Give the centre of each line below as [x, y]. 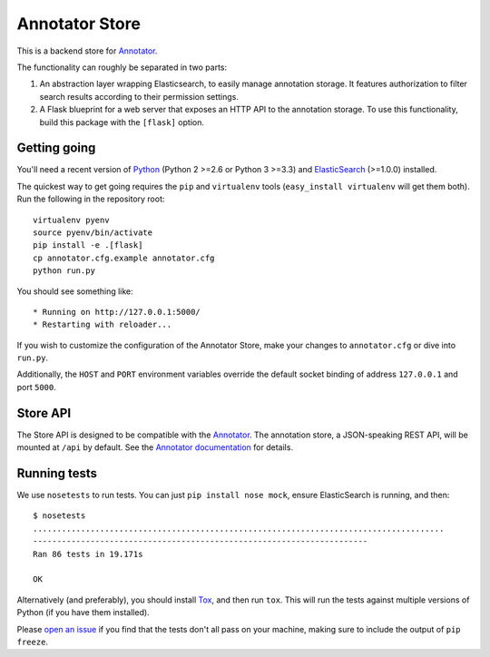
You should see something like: [75, 291]
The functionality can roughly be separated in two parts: [122, 67]
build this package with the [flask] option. [122, 122]
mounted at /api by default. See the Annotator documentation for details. [155, 447]
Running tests [57, 473]
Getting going [56, 148]
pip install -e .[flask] [88, 245]
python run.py [64, 271]
